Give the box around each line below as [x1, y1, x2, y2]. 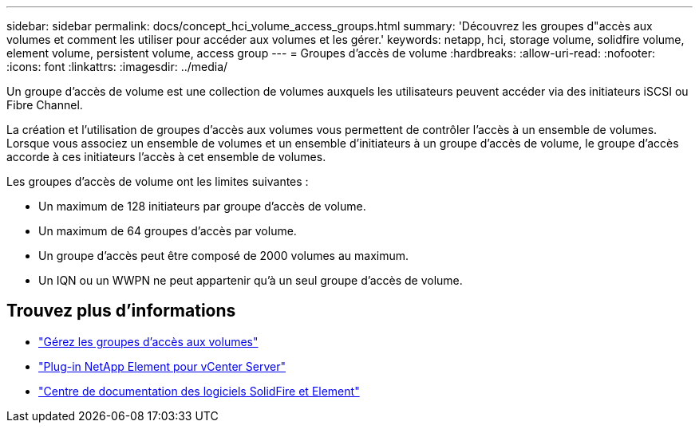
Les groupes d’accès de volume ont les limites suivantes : [6, 175, 309, 188]
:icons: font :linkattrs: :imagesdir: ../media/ [6, 60, 228, 73]
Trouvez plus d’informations [6, 301, 236, 321]
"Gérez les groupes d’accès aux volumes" [38, 334, 259, 348]
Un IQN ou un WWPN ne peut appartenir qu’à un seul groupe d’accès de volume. [38, 274, 463, 287]
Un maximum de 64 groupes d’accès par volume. [38, 224, 297, 238]
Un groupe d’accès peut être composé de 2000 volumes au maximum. [38, 249, 409, 262]
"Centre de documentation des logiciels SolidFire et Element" [38, 384, 360, 398]
